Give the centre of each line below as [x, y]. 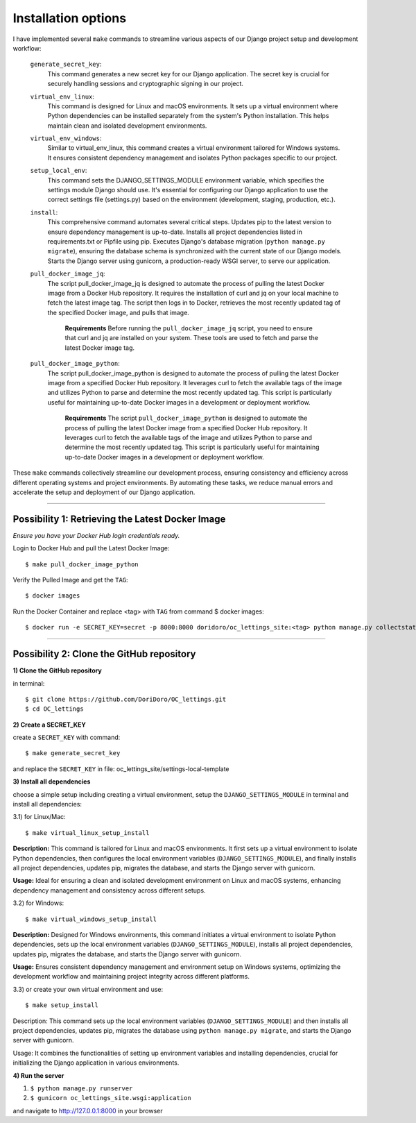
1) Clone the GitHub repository [57, 670]
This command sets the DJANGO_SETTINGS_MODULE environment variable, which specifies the [186, 180]
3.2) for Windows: [38, 903]
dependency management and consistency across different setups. [109, 890]
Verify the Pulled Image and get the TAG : [70, 580]
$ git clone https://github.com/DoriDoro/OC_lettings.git [126, 699]
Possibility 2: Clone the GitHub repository [104, 654]
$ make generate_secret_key [73, 753]
